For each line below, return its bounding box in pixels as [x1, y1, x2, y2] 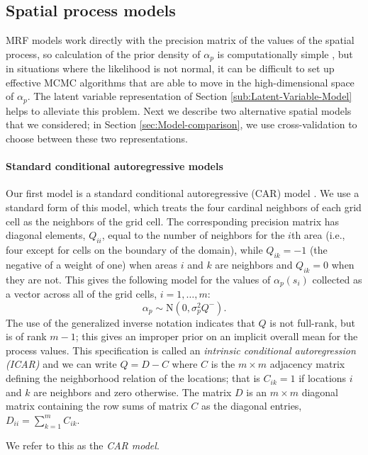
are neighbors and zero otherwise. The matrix [33, 384, 232, 399]
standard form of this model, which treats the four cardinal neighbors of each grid [6, 200, 362, 215]
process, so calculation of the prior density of [6, 46, 201, 61]
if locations [299, 371, 347, 386]
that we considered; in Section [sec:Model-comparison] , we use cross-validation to [6, 117, 357, 132]
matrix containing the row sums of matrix [6, 398, 188, 413]
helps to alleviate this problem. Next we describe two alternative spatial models [6, 103, 352, 118]
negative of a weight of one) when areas [6, 257, 177, 271]
